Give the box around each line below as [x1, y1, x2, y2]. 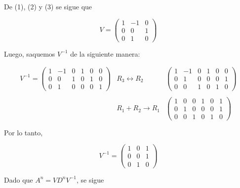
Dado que [4, 174, 33, 185]
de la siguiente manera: [70, 48, 140, 59]
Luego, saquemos [4, 48, 55, 59]
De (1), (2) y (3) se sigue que [4, 1, 92, 11]
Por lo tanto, [4, 127, 43, 137]
